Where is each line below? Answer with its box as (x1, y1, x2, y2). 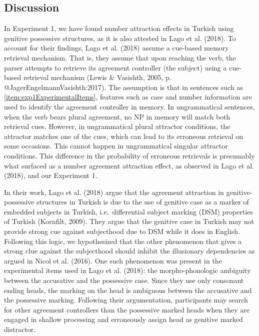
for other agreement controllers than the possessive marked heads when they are (4, 304, 250, 314)
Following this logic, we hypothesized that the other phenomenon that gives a (4, 235, 242, 246)
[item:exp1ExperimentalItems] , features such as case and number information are (4, 91, 252, 102)
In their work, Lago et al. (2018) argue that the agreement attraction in (4, 186, 224, 197)
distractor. (4, 324, 36, 334)
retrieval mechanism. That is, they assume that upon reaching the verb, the (4, 52, 236, 62)
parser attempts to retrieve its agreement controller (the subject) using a (4, 62, 227, 72)
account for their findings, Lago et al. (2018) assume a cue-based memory (4, 42, 229, 53)
